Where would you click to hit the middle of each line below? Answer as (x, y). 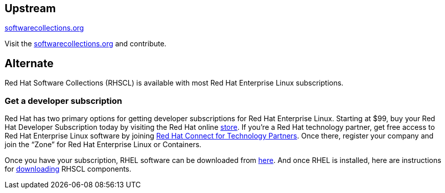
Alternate (29, 63)
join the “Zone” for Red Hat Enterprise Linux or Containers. (103, 145)
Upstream (30, 8)
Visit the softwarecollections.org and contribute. (86, 44)
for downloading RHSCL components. (68, 169)
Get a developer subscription (63, 101)
